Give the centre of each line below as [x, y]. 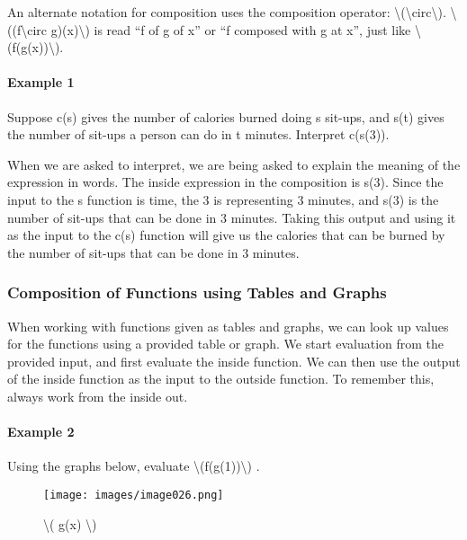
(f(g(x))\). [36, 47]
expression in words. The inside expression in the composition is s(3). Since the [225, 182]
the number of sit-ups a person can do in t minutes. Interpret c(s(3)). [198, 134]
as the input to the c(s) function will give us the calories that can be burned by [226, 235]
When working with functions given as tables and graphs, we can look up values [228, 326]
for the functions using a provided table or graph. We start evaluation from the [226, 344]
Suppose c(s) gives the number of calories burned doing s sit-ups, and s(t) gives [226, 116]
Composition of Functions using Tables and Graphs [197, 292]
